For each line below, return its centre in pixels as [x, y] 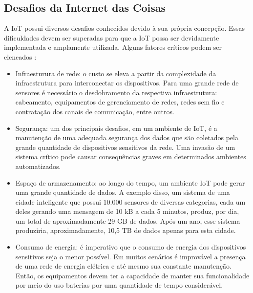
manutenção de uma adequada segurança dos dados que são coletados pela [127, 137]
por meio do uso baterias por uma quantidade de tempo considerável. [119, 285]
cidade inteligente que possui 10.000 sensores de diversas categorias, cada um [130, 201]
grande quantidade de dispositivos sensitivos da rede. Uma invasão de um [125, 147]
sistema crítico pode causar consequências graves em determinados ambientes [131, 157]
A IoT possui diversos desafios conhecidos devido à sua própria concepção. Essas [125, 28]
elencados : [20, 56]
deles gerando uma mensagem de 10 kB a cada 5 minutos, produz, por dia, [127, 211]
